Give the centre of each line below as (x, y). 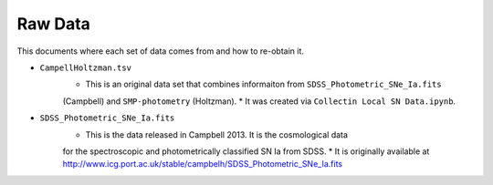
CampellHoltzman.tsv (86, 67)
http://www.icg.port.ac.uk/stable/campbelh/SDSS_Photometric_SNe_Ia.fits (202, 164)
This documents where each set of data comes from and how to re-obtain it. (161, 51)
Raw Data (54, 24)
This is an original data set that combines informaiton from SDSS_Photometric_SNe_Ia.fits (263, 84)
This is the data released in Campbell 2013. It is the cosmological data (217, 134)
